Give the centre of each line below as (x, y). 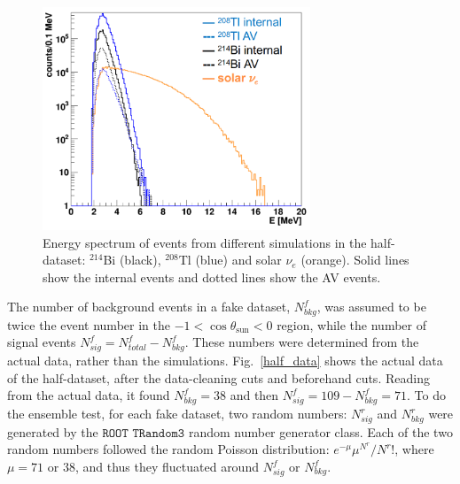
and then (254, 395)
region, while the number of (351, 324)
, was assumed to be (371, 307)
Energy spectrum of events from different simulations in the (205, 242)
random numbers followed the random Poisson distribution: (168, 449)
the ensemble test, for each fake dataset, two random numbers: (177, 414)
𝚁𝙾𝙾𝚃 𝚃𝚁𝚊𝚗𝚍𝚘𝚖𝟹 (144, 433)
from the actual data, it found (89, 395)
